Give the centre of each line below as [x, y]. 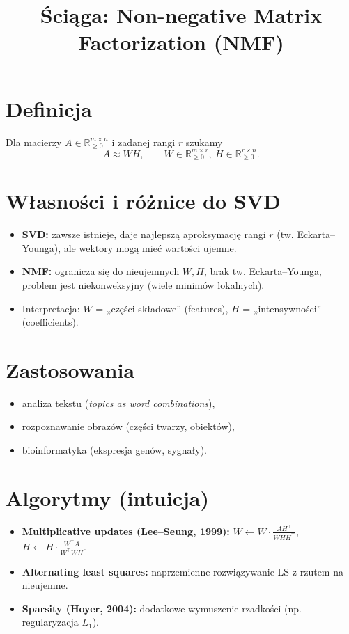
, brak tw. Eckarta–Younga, [263, 271]
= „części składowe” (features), [162, 308]
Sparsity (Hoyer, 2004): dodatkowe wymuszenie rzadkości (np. [162, 608]
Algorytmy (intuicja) [107, 497]
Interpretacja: [51, 308]
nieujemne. [45, 585]
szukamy [204, 142]
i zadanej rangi [144, 142]
